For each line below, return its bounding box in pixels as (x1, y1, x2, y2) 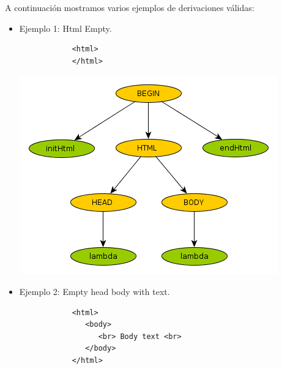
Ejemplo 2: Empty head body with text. (19, 285, 170, 297)
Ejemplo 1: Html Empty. (19, 21, 112, 34)
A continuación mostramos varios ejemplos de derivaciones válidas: (5, 1, 254, 13)
